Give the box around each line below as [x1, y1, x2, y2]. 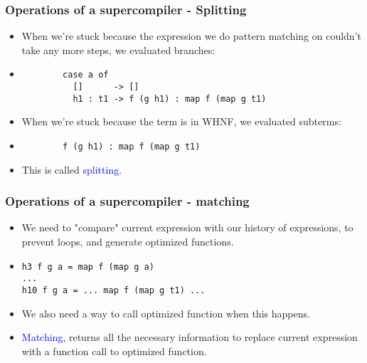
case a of [63, 70, 109, 80]
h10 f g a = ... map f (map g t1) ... [21, 285, 206, 295]
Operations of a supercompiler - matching [5, 192, 250, 210]
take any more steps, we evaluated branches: [21, 42, 216, 57]
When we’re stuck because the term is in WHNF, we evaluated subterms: [21, 114, 341, 129]
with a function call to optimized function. [21, 343, 207, 358]
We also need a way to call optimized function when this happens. [21, 305, 310, 320]
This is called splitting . [21, 162, 122, 177]
